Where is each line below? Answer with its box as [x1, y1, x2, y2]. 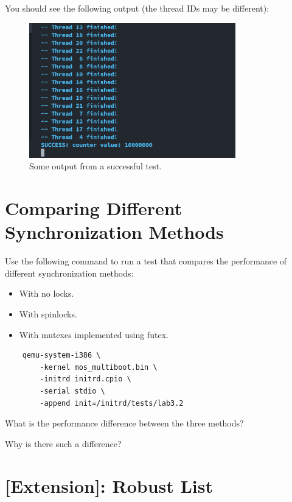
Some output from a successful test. [29, 160, 162, 172]
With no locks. [19, 287, 74, 300]
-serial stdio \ [40, 386, 105, 395]
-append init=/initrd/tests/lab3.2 [40, 398, 184, 408]
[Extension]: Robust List [5, 473, 214, 498]
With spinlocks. [19, 307, 77, 320]
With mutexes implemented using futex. [19, 328, 169, 341]
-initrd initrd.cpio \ [40, 375, 131, 384]
